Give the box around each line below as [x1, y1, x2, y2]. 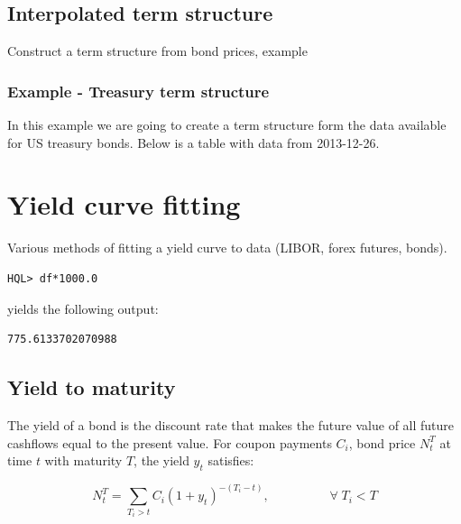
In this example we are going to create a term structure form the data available [7, 115, 447, 134]
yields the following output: [7, 299, 159, 317]
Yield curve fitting [7, 186, 241, 223]
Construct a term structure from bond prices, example [7, 41, 308, 60]
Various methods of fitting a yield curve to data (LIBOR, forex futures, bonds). [7, 238, 447, 257]
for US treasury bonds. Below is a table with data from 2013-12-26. [7, 133, 380, 152]
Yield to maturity [7, 373, 176, 401]
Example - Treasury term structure [7, 79, 270, 102]
